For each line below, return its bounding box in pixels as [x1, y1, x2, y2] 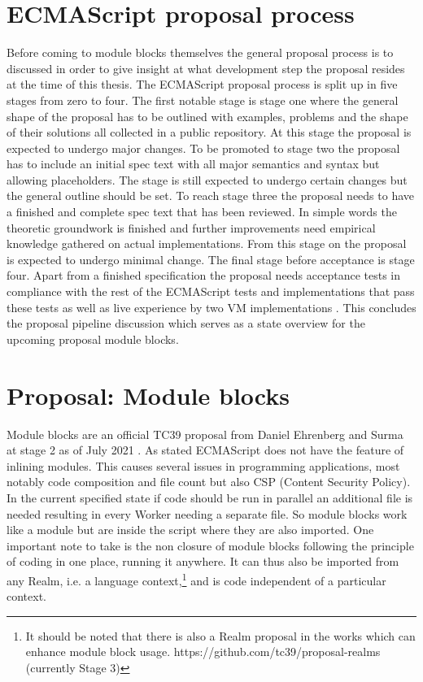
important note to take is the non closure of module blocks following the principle [7, 536, 414, 554]
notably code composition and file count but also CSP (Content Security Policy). [7, 473, 411, 490]
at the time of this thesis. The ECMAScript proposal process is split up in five [7, 76, 398, 93]
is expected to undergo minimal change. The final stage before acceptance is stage [7, 250, 415, 267]
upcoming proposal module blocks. [7, 330, 179, 347]
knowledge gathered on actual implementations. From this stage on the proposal [7, 235, 407, 252]
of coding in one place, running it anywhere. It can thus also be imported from [7, 553, 399, 570]
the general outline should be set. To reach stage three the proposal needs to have [7, 187, 415, 204]
